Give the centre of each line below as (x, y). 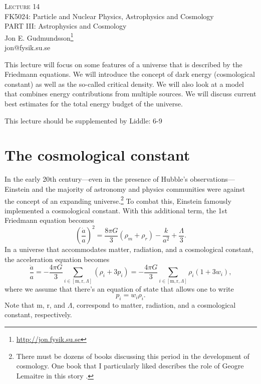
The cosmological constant (97, 155)
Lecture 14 (22, 6)
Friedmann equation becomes (49, 220)
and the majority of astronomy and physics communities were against (139, 188)
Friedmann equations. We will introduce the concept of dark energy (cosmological (130, 74)
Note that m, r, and (35, 304)
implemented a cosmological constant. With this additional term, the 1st (116, 210)
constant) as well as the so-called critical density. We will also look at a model (124, 84)
